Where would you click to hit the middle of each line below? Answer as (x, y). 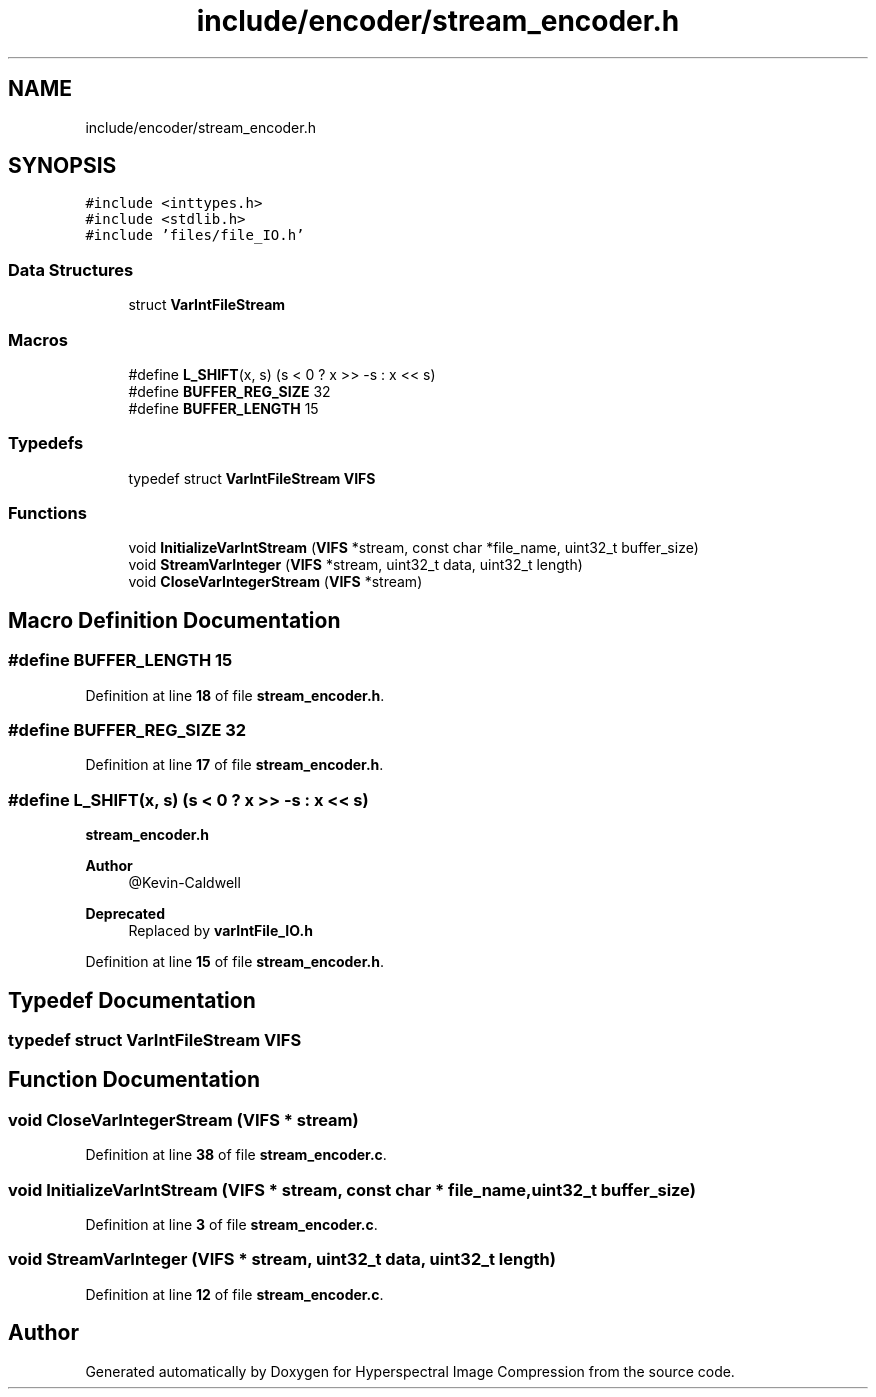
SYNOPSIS (62, 166)
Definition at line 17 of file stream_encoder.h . (234, 765)
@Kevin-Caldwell (184, 883)
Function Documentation (134, 1080)
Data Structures (71, 269)
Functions (47, 513)
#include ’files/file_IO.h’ (195, 235)
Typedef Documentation (132, 1000)
